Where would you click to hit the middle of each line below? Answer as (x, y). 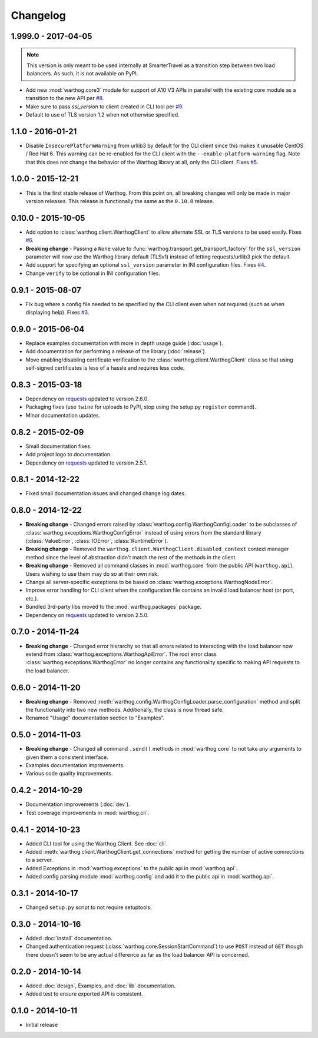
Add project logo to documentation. (69, 455)
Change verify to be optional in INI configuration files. (93, 273)
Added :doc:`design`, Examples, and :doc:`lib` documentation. (101, 986)
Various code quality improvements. (69, 774)
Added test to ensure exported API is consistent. (85, 994)
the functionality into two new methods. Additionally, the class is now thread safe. (125, 709)
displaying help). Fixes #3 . (57, 313)
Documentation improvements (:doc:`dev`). (78, 804)
